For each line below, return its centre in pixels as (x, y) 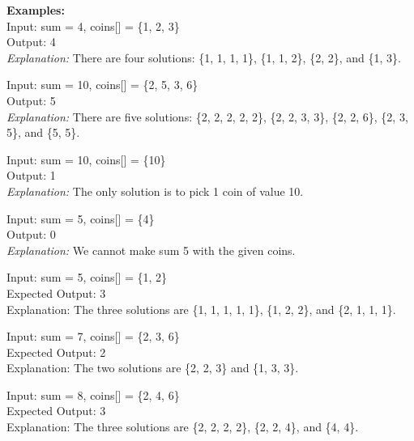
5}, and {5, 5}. (43, 132)
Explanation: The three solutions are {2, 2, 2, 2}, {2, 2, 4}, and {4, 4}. (183, 427)
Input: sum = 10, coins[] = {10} (86, 159)
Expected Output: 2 (56, 352)
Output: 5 (31, 100)
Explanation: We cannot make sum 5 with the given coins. (151, 250)
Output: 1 (31, 175)
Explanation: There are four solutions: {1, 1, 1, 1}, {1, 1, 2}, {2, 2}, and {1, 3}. (204, 57)
